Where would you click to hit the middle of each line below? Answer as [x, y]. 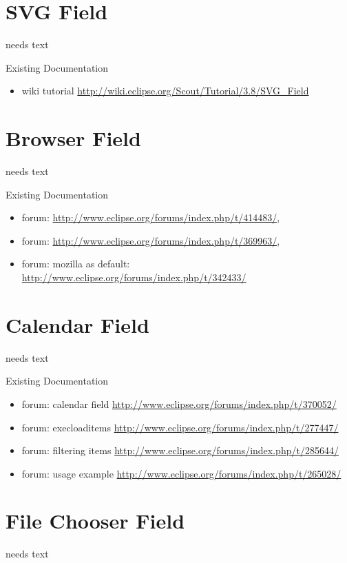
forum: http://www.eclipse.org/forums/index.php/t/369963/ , [151, 240]
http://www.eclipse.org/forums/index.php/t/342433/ [134, 277]
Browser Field [73, 138]
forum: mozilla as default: [76, 264]
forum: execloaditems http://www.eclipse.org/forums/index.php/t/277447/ [180, 427]
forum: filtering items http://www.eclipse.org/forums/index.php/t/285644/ [180, 450]
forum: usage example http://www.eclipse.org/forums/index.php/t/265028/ [181, 473]
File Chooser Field [95, 521]
